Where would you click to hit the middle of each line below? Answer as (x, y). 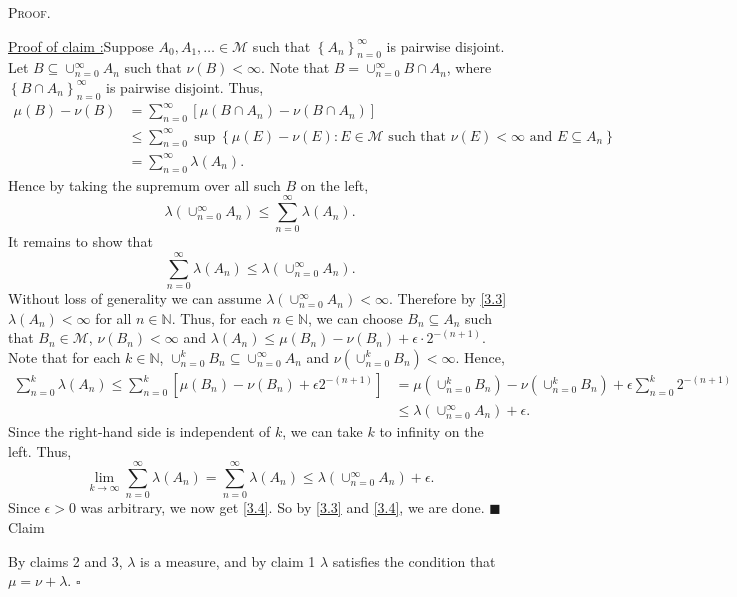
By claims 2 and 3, (65, 560)
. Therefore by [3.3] (447, 298)
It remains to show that (80, 241)
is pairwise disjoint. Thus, (185, 86)
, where (469, 67)
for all (113, 317)
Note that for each (64, 356)
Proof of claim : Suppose (81, 45)
